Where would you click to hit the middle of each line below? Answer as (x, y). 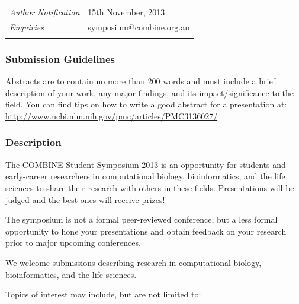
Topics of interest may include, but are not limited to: (103, 294)
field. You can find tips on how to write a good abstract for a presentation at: (146, 104)
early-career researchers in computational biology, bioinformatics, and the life (145, 176)
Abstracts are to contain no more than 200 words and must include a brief (140, 81)
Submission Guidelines (60, 58)
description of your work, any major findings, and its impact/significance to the (150, 92)
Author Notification (45, 12)
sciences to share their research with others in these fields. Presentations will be (150, 187)
